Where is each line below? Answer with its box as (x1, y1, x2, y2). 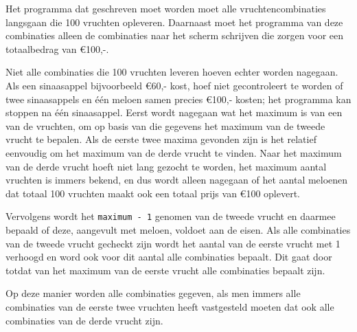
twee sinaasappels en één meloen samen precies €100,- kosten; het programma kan (5, 91, 352, 106)
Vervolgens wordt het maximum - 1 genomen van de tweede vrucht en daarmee (5, 209, 336, 223)
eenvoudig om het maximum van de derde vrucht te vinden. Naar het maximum (5, 145, 342, 159)
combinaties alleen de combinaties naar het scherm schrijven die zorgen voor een (5, 28, 343, 43)
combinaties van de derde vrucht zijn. (5, 313, 163, 327)
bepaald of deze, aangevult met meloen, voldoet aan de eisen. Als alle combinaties (5, 222, 351, 236)
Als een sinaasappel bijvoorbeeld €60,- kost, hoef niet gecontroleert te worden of (5, 78, 343, 92)
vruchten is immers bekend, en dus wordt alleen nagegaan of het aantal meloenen (5, 173, 348, 187)
